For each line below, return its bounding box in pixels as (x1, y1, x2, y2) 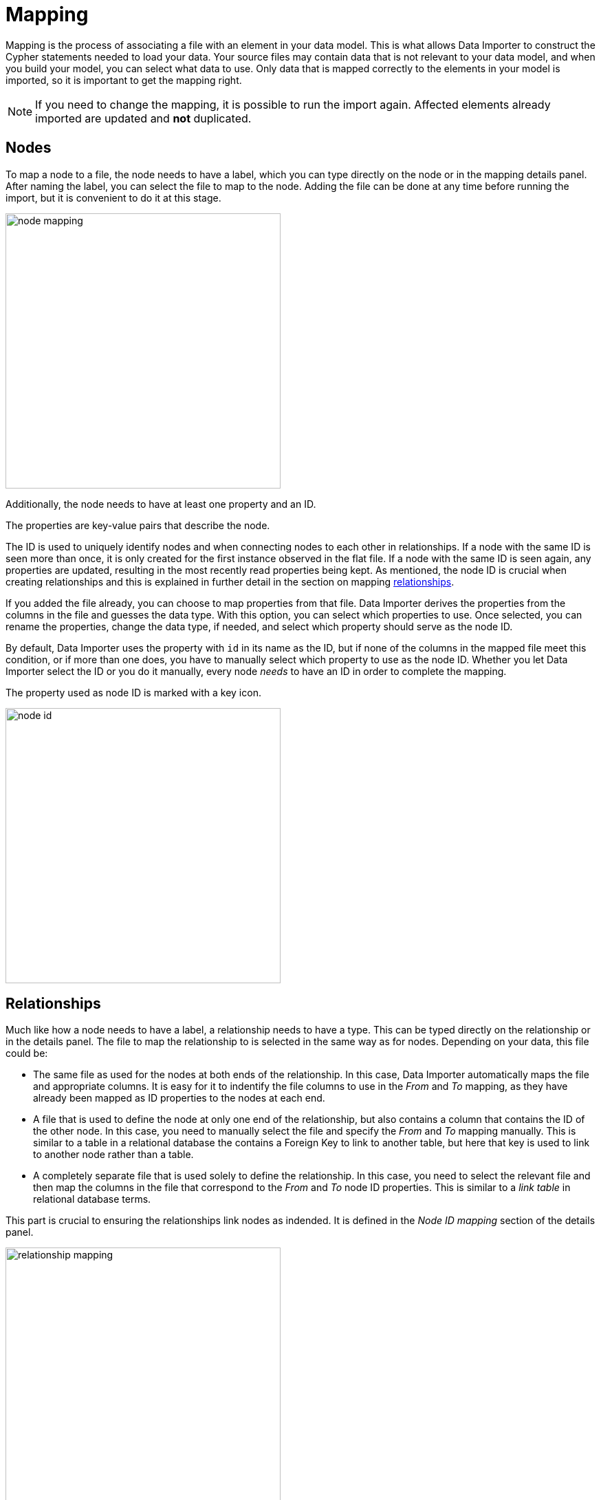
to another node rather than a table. (33, 1148, 194, 1161)
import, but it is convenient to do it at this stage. (6, 191, 221, 204)
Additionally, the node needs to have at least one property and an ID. (6, 497, 316, 510)
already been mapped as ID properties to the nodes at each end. (33, 1092, 325, 1104)
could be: (6, 1047, 48, 1060)
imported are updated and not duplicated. (35, 111, 252, 125)
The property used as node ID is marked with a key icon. (6, 686, 261, 698)
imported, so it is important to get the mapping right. (6, 74, 242, 86)
